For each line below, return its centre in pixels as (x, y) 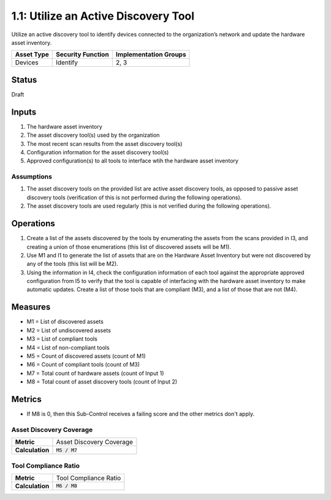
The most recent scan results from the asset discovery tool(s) (105, 143)
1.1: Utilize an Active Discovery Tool (103, 16)
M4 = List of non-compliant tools (68, 347)
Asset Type (32, 55)
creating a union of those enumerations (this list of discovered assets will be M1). (129, 247)
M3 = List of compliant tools (62, 339)
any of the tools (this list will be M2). (73, 264)
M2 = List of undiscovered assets (69, 330)
